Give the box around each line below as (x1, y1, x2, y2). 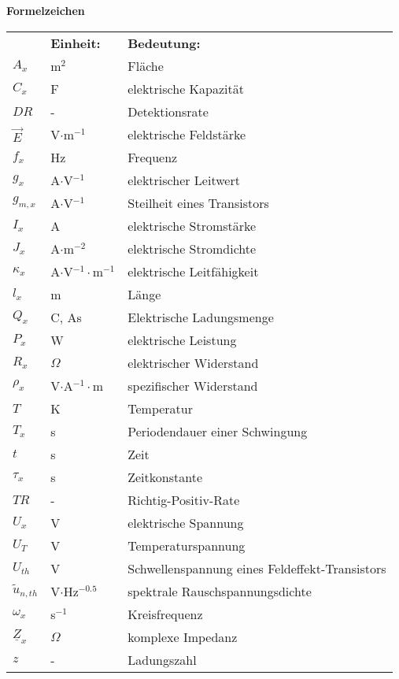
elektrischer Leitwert (127, 170, 240, 189)
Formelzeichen (6, 2, 85, 18)
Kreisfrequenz (127, 604, 203, 623)
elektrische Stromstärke (127, 216, 257, 235)
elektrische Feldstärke (127, 124, 246, 143)
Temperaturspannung (127, 536, 246, 555)
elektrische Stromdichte (127, 239, 257, 258)
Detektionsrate (127, 102, 209, 121)
